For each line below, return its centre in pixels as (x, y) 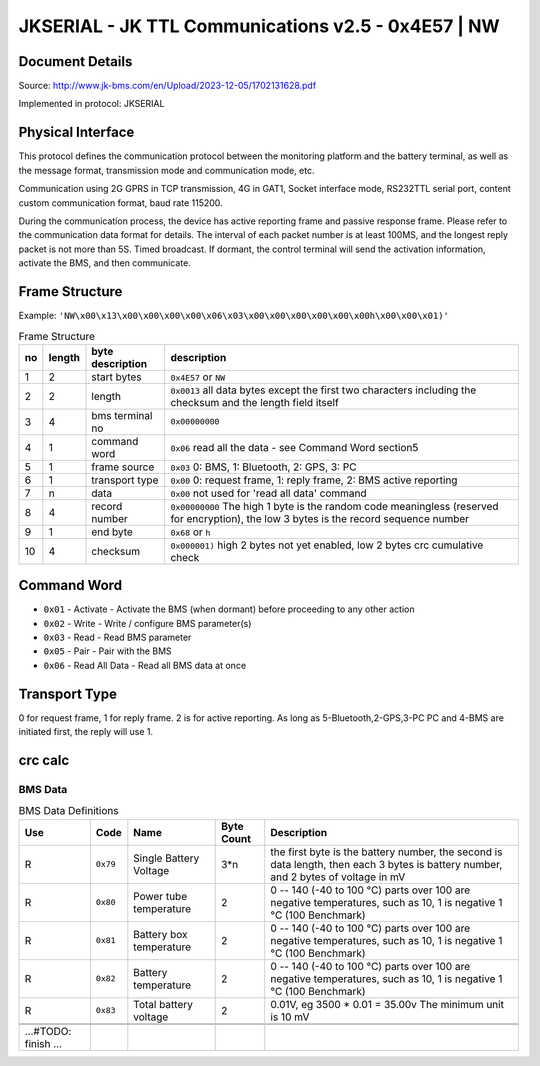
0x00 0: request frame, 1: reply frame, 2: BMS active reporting (314, 480)
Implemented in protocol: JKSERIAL (91, 104)
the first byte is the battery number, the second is (386, 852)
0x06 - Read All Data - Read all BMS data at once (145, 665)
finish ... (43, 1043)
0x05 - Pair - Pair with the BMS (107, 651)
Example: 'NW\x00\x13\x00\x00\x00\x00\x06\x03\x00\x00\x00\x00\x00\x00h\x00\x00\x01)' (234, 315)
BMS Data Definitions (68, 811)
